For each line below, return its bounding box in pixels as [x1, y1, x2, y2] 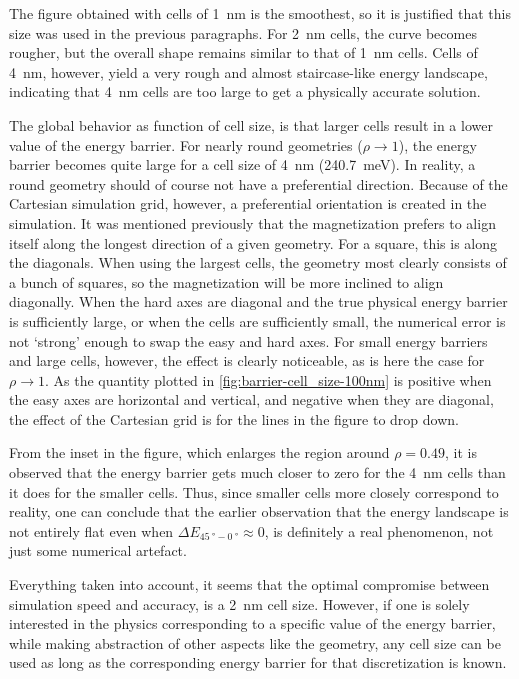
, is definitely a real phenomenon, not [264, 520, 494, 541]
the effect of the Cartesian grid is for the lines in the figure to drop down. [9, 408, 459, 429]
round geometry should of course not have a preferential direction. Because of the [9, 173, 508, 194]
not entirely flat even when [9, 520, 174, 541]
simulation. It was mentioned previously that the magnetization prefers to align [9, 212, 496, 233]
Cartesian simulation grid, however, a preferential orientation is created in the [9, 193, 487, 214]
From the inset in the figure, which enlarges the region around [9, 442, 390, 463]
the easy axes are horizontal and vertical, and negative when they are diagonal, [9, 389, 494, 410]
